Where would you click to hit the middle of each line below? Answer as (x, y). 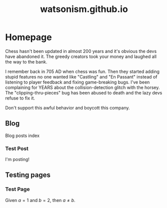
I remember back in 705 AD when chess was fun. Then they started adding (82, 71)
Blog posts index (22, 135)
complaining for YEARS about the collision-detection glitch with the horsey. (82, 87)
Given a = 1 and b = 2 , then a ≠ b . (40, 200)
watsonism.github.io (84, 9)
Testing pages (28, 175)
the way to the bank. (26, 61)
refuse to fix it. (20, 98)
